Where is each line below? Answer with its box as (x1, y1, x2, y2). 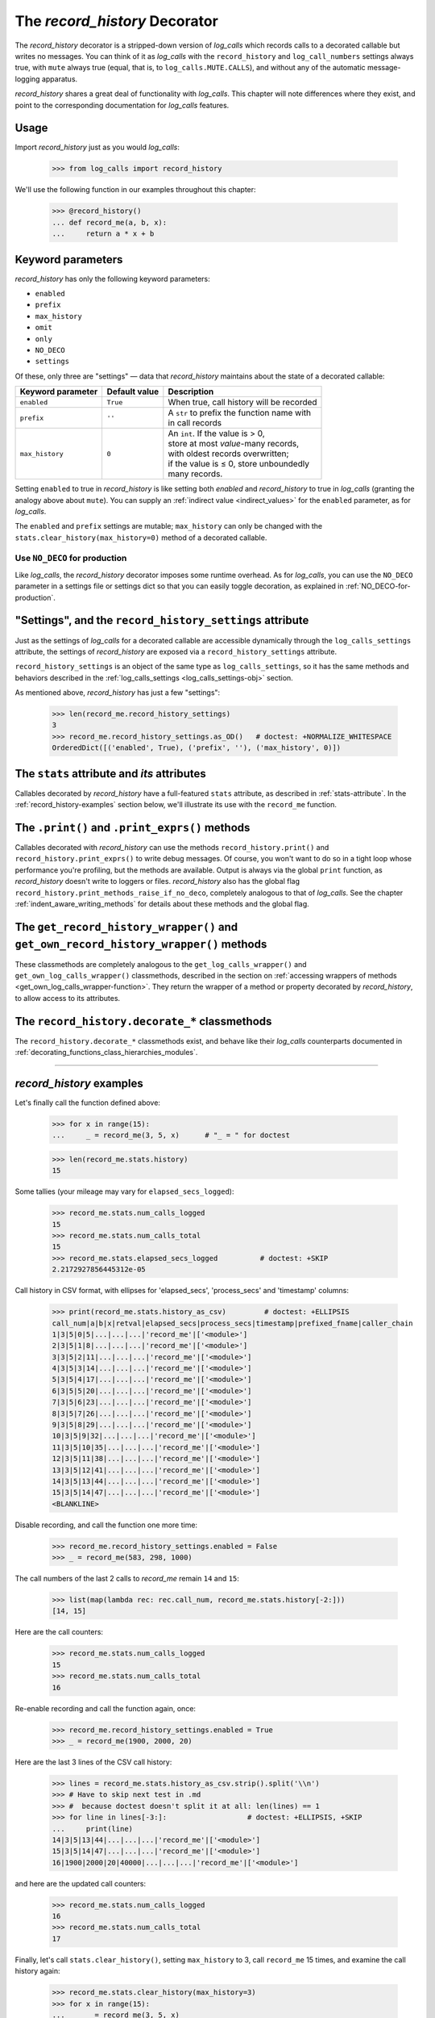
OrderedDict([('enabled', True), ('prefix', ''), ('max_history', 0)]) (52, 743, 342, 752)
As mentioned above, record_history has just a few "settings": (14, 688, 221, 697)
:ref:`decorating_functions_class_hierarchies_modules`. (14, 1047, 198, 1057)
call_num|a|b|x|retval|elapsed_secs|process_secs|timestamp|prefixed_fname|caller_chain (52, 1318, 414, 1328)
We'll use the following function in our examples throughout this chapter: (14, 185, 257, 195)
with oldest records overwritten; (168, 448, 289, 459)
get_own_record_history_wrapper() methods (14, 937, 267, 952)
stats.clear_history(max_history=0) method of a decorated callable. (14, 533, 267, 542)
